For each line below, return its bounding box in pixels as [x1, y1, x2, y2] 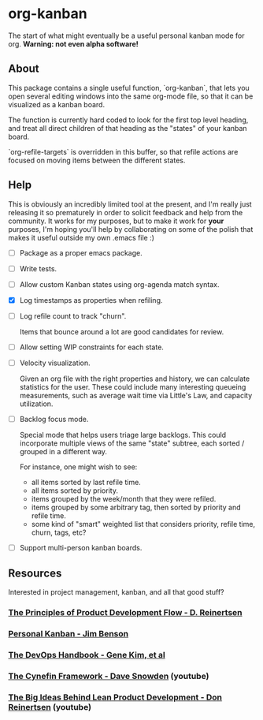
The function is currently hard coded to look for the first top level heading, [8, 115, 249, 125]
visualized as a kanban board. [8, 99, 105, 109]
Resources [8, 566, 62, 580]
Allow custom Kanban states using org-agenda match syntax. [19, 279, 220, 289]
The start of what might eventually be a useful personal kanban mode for [8, 31, 245, 40]
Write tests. [19, 263, 57, 273]
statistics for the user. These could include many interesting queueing [19, 382, 246, 391]
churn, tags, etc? [31, 528, 87, 537]
